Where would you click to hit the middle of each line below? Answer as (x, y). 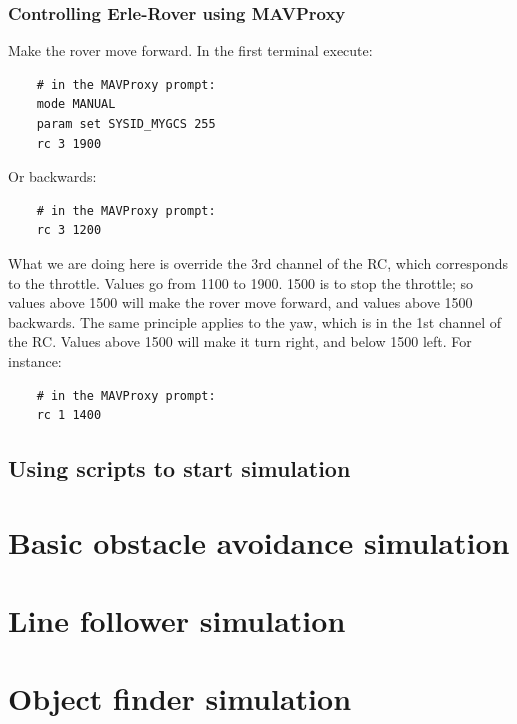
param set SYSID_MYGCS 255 (126, 124)
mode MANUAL (76, 104)
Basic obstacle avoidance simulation (259, 541)
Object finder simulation (180, 698)
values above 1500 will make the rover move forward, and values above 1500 (240, 302)
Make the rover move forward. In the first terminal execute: (190, 50)
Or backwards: (52, 176)
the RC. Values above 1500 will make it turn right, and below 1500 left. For (240, 341)
